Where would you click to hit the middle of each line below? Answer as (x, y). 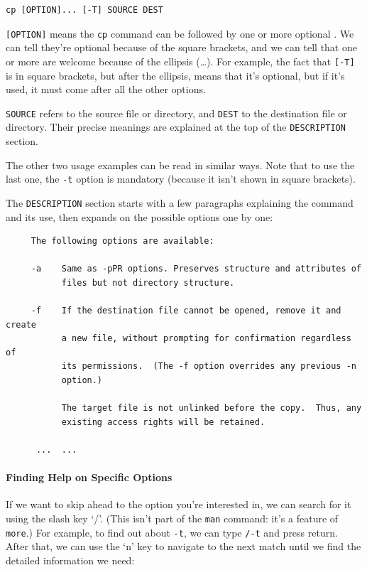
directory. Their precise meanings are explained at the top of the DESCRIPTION (176, 127)
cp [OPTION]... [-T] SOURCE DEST (84, 10)
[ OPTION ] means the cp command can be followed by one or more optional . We (180, 33)
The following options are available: (122, 241)
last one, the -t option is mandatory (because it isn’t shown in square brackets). (181, 179)
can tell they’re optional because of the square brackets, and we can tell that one (181, 47)
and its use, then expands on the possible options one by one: (139, 216)
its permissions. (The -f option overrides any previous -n (209, 366)
